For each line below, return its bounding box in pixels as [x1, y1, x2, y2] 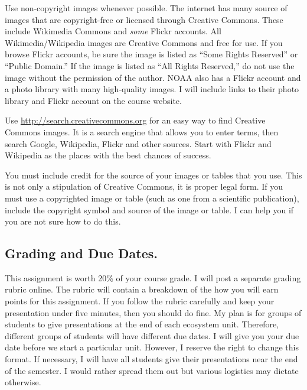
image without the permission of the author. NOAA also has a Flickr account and [5, 71, 301, 83]
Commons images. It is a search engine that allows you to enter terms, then [5, 125, 279, 138]
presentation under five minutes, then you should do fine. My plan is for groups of [5, 306, 302, 318]
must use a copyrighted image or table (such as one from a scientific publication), [5, 191, 299, 204]
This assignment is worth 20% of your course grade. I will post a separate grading [5, 271, 301, 284]
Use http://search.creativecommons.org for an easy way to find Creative [5, 114, 266, 126]
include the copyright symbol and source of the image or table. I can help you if [5, 203, 294, 216]
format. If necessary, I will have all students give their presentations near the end [5, 353, 298, 365]
